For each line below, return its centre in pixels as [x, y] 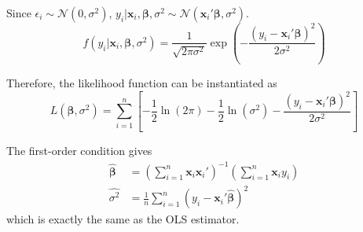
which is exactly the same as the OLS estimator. [123, 219]
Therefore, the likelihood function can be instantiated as [142, 82]
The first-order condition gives [79, 151]
